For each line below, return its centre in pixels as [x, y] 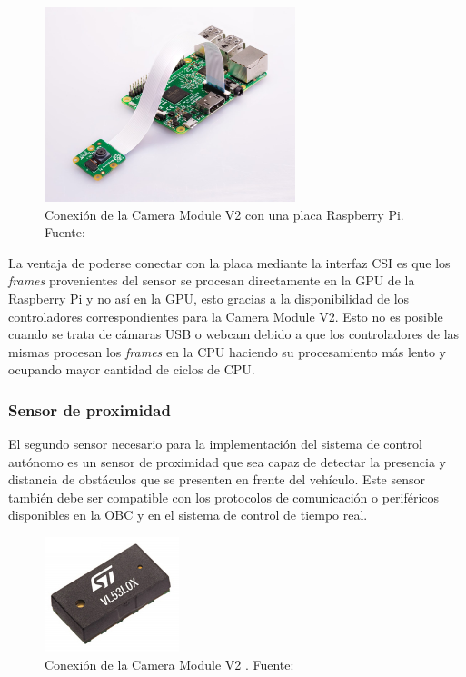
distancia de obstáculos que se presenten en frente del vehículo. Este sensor [217, 479]
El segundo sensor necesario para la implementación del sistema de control [215, 444]
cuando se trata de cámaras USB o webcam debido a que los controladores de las [234, 334]
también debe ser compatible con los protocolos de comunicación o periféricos [224, 497]
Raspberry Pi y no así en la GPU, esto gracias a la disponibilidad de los [209, 298]
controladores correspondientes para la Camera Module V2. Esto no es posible [226, 316]
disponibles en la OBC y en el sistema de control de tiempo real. [188, 515]
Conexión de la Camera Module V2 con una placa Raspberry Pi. [224, 214]
